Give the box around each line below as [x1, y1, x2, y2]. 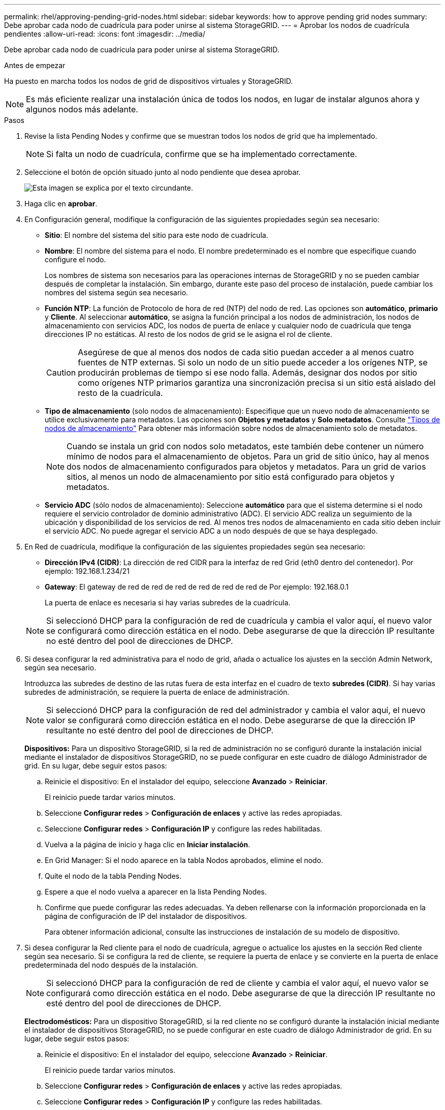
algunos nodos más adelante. [26, 104, 138, 114]
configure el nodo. [45, 255, 106, 264]
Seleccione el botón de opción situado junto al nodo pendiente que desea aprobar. [24, 168, 301, 176]
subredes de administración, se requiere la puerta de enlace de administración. [24, 688, 290, 696]
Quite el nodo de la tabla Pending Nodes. [45, 872, 182, 880]
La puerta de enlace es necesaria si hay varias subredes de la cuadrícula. [45, 598, 291, 607]
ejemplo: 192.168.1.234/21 [45, 567, 130, 575]
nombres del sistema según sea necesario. [45, 288, 188, 297]
